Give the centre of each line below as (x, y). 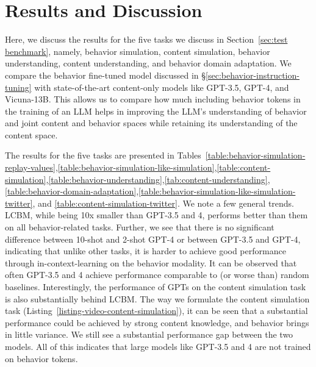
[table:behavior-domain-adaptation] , (72, 191)
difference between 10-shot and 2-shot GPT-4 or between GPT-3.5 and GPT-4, (153, 239)
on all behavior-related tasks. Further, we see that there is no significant (140, 227)
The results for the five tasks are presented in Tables (103, 155)
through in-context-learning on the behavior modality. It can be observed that (151, 262)
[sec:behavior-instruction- (253, 75)
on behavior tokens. (41, 358)
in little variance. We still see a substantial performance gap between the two (149, 334)
